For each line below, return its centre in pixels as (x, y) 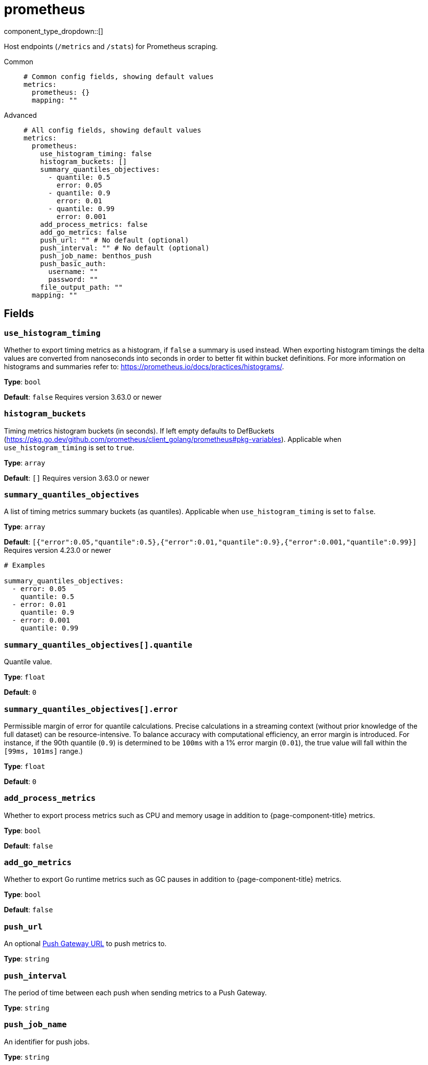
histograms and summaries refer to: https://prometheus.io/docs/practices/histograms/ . (144, 366)
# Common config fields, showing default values (119, 76)
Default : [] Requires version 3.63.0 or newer (77, 478)
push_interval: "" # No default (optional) (125, 248)
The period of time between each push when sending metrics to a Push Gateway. (136, 992)
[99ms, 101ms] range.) (43, 751)
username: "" (73, 271)
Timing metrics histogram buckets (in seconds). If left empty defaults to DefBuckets (139, 431)
